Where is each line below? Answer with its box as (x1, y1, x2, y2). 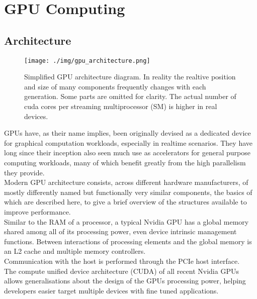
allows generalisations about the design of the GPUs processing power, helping (4, 275, 246, 286)
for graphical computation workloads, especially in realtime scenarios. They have (4, 137, 253, 148)
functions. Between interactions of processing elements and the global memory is (4, 236, 252, 246)
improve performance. (4, 206, 71, 217)
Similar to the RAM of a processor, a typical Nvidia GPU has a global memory (4, 216, 249, 227)
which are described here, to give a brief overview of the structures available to (4, 196, 247, 207)
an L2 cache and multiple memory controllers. (4, 246, 146, 256)
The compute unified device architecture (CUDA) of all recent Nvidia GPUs (4, 265, 239, 276)
